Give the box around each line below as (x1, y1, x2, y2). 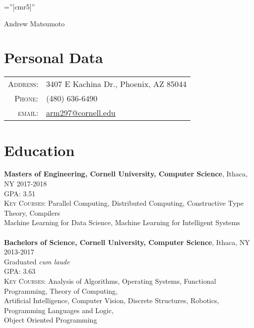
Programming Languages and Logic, (4, 305, 114, 315)
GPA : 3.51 (4, 188, 36, 198)
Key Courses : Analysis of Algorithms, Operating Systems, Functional (4, 275, 216, 286)
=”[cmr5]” (4, 1, 35, 11)
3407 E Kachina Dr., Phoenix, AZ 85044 (46, 78, 187, 90)
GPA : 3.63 (4, 266, 36, 276)
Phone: (14, 92, 39, 104)
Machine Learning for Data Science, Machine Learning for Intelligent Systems (4, 217, 240, 228)
